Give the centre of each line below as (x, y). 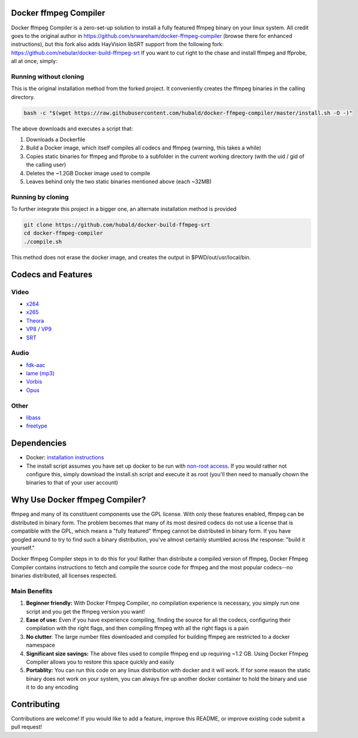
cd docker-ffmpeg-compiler (63, 233)
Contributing (35, 704)
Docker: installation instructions (65, 458)
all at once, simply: (34, 61)
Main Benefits (32, 591)
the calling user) (46, 165)
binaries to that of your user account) (72, 483)
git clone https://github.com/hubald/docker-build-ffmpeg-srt (117, 225)
